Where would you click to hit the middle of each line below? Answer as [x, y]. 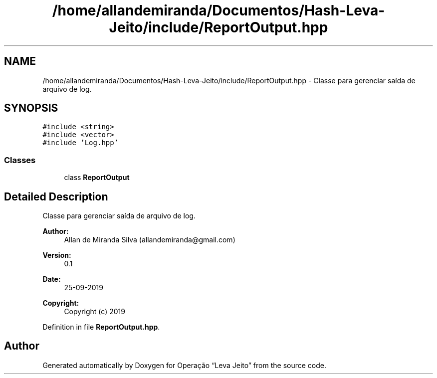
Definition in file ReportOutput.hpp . [101, 327]
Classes [20, 160]
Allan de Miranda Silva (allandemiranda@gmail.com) [150, 240]
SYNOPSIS [31, 108]
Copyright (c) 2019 [95, 312]
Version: [57, 255]
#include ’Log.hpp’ [81, 143]
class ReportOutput [97, 178]
